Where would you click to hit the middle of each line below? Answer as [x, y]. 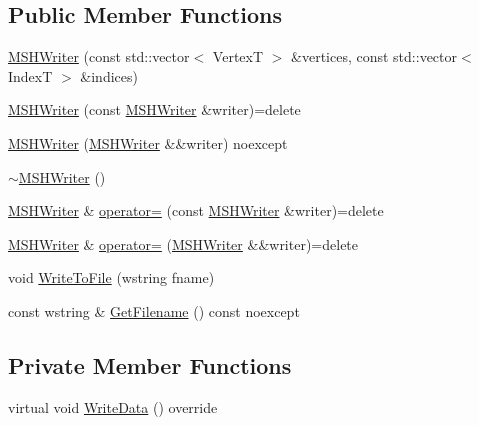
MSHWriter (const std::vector [99, 56]
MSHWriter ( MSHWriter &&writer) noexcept [148, 142]
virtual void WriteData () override [113, 406]
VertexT [238, 56]
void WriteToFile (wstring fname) [111, 277]
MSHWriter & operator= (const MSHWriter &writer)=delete [196, 210]
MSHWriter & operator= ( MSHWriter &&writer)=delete [183, 243]
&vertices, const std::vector [374, 56]
